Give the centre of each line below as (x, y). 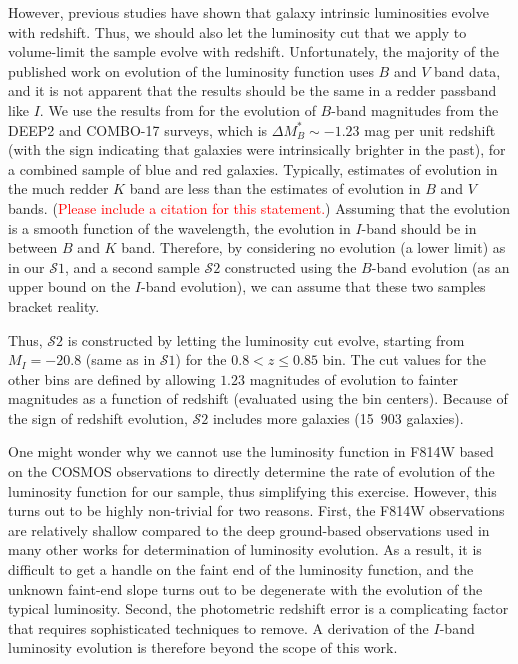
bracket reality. (54, 305)
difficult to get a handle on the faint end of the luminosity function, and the (241, 569)
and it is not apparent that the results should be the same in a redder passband (252, 90)
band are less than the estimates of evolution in (275, 188)
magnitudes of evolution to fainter (353, 378)
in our (26, 266)
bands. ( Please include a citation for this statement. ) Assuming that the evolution (259, 207)
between (33, 247)
